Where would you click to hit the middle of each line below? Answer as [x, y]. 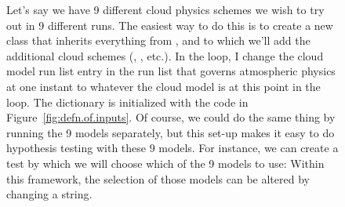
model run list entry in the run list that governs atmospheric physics [171, 71]
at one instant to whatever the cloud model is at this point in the [163, 86]
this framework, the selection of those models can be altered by [158, 178]
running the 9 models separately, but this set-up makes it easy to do [171, 132]
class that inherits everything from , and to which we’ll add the [158, 40]
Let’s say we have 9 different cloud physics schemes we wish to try [165, 9]
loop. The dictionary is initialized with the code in [127, 102]
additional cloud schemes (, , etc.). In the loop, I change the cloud [165, 55]
